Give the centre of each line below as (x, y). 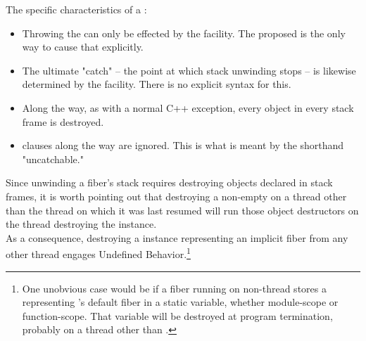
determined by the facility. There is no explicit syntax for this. (157, 84)
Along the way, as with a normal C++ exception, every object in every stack (188, 107)
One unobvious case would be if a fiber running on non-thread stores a (174, 288)
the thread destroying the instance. (81, 224)
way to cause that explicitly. (83, 47)
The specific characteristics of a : (76, 9)
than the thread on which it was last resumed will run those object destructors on (182, 210)
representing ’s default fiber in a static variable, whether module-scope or (180, 302)
